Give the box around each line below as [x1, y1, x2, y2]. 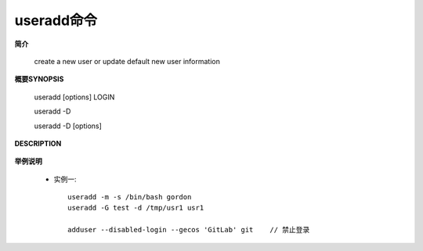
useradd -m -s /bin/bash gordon [67, 192, 192, 202]
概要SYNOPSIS [14, 74, 64, 84]
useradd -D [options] [34, 121, 102, 131]
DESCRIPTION [14, 138, 62, 148]
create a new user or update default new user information [34, 56, 221, 66]
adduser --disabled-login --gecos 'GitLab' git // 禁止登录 [67, 225, 310, 235]
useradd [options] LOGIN [34, 92, 115, 102]
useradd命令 [14, 12, 98, 29]
